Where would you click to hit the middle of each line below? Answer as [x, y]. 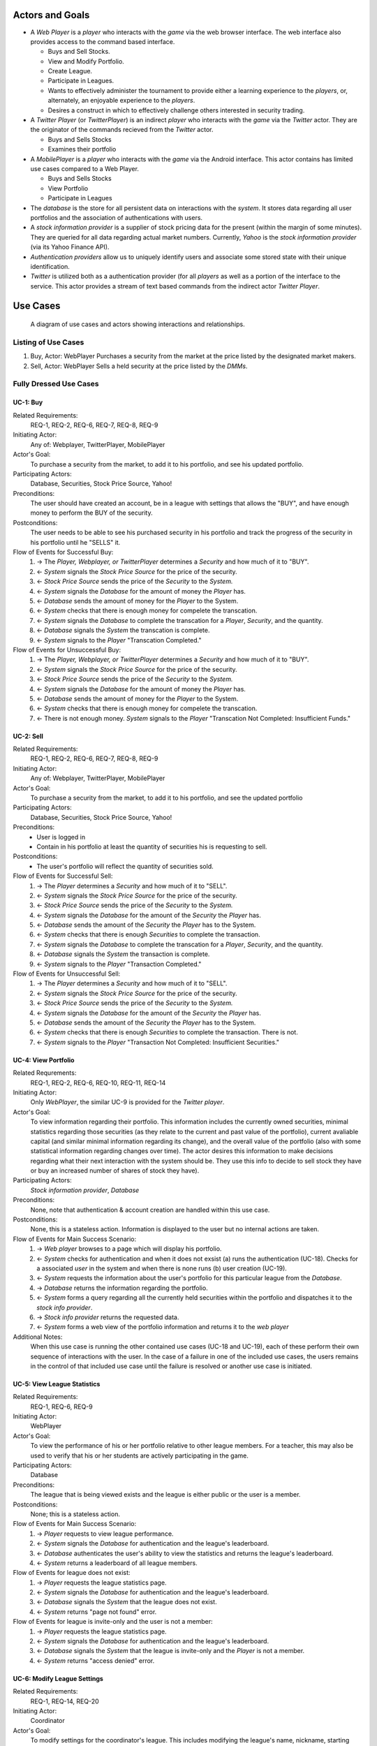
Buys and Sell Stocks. [79, 52]
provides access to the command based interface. [103, 41]
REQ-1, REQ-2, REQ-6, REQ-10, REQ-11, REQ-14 [98, 1083]
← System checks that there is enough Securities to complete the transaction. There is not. [167, 1032]
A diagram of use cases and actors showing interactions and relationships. [138, 324]
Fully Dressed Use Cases [56, 384]
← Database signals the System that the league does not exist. [127, 1602]
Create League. [70, 71]
